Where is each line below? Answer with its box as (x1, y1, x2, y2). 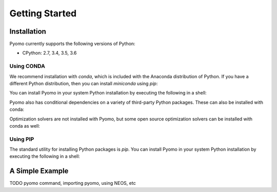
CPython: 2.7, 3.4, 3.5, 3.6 (22, 50, 77, 56)
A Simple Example (9, 166, 69, 176)
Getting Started (9, 8, 77, 19)
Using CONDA (9, 63, 46, 70)
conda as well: (9, 123, 41, 129)
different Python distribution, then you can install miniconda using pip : (9, 80, 158, 86)
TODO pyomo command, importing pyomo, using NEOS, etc (9, 180, 136, 186)
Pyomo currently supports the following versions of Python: (9, 41, 135, 47)
